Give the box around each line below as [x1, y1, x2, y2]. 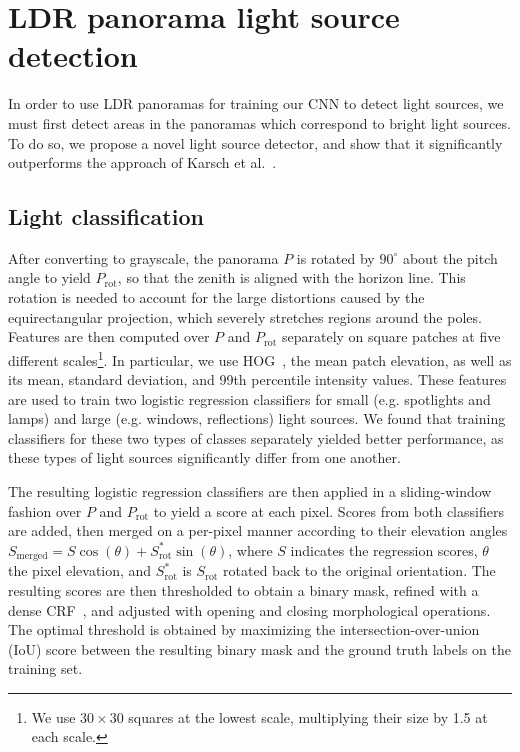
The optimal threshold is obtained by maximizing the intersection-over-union [8, 619, 480, 640]
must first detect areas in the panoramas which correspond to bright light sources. [8, 112, 511, 133]
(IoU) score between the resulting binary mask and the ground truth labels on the [8, 638, 511, 659]
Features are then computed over [8, 326, 210, 347]
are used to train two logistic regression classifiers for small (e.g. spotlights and [8, 388, 491, 409]
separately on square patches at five [282, 326, 501, 347]
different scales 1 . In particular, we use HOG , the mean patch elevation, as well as [8, 346, 512, 370]
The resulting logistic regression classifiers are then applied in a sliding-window [8, 481, 492, 502]
